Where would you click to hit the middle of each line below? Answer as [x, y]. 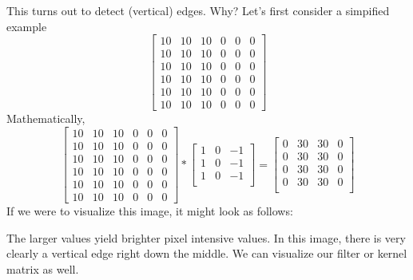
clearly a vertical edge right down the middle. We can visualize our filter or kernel [207, 253]
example [27, 26]
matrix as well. [43, 268]
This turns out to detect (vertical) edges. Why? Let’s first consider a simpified [198, 10]
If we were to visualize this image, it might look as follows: [150, 211]
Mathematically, [46, 118]
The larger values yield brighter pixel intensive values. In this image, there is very [206, 237]
